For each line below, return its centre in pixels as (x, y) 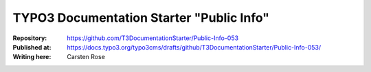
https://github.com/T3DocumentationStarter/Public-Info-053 (153, 38)
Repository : (30, 38)
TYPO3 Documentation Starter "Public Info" (141, 18)
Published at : (32, 47)
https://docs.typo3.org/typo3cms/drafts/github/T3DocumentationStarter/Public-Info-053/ (194, 47)
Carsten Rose (86, 57)
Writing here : (32, 57)
